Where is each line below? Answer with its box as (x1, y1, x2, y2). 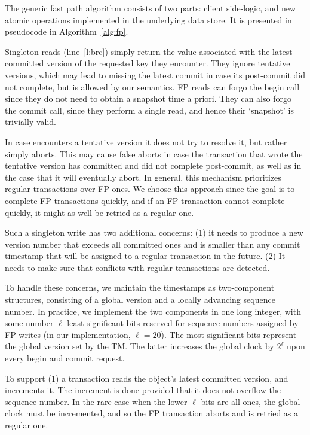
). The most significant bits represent (161, 328, 297, 340)
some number (5, 317, 54, 329)
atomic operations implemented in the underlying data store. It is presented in (5, 13, 292, 26)
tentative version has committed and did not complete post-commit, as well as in (5, 159, 302, 172)
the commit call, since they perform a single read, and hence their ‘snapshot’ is (5, 104, 294, 116)
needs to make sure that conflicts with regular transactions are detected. (5, 261, 270, 273)
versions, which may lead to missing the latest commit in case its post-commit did (5, 68, 306, 81)
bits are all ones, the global (201, 395, 300, 407)
